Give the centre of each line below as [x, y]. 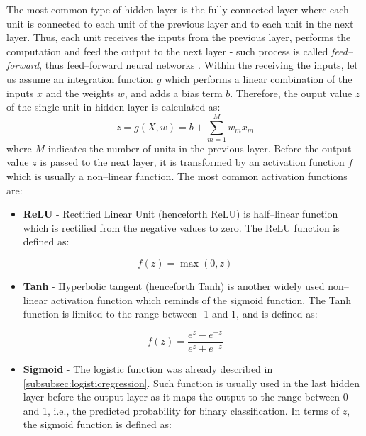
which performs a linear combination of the [259, 78]
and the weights [80, 93]
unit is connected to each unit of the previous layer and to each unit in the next [180, 23]
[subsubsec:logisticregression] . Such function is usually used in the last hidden [191, 382]
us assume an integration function [80, 78]
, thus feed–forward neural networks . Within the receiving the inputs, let [199, 65]
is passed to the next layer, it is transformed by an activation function [192, 162]
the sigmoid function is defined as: [97, 424]
